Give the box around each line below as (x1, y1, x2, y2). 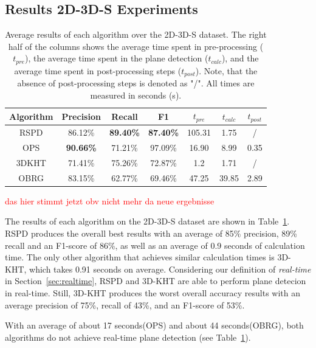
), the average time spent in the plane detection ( (24, 52, 208, 64)
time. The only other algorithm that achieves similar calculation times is (5, 251, 275, 263)
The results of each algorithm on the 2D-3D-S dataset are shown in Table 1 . (5, 215, 290, 228)
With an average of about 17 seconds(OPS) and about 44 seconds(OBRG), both (5, 319, 304, 332)
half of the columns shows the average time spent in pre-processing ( (8, 40, 264, 52)
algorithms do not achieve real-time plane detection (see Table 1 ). (5, 330, 251, 343)
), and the (221, 52, 259, 64)
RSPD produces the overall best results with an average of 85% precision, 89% (5, 227, 298, 239)
